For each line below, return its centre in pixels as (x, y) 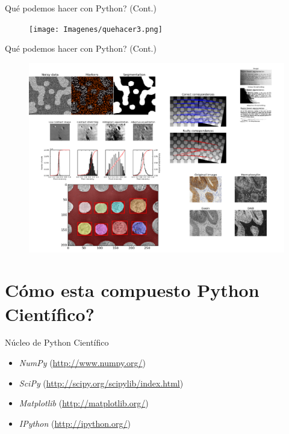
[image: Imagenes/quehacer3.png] (96, 29)
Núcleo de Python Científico (57, 342)
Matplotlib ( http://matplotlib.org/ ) (84, 403)
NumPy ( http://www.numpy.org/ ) (82, 363)
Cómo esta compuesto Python (132, 290)
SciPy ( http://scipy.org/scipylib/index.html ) (101, 383)
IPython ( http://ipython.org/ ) (75, 423)
